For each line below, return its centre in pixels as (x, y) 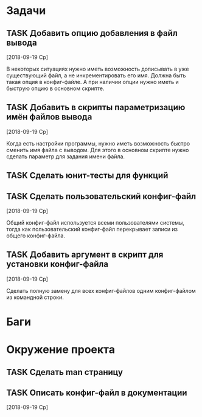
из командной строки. (35, 297)
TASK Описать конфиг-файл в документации (97, 392)
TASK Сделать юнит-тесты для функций (87, 176)
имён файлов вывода (49, 117)
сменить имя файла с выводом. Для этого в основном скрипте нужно (98, 150)
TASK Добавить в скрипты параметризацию (96, 107)
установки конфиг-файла (57, 265)
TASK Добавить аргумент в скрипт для (85, 255)
